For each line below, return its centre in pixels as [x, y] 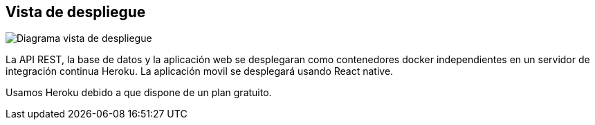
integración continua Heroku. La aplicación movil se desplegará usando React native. [200, 71]
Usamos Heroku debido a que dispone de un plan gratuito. [139, 93]
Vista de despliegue [76, 12]
